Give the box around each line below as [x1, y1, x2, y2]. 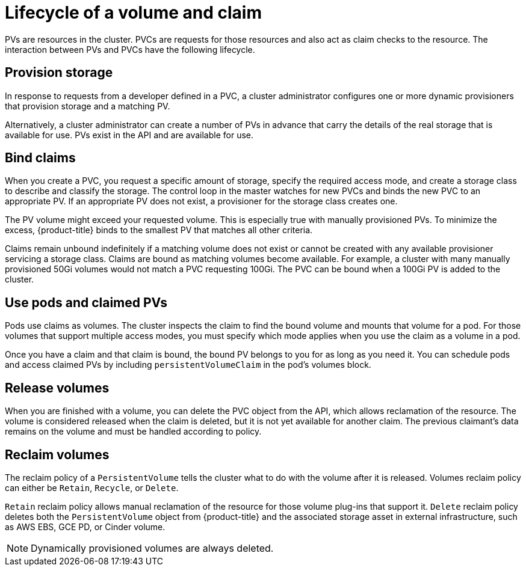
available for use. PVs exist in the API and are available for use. [5, 129, 254, 140]
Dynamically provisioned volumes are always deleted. [31, 542, 274, 554]
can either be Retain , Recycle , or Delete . [5, 482, 179, 493]
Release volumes [5, 380, 110, 395]
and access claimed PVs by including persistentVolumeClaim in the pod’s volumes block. [5, 359, 371, 370]
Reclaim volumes [5, 447, 110, 462]
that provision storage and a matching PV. [5, 100, 170, 111]
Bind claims [5, 150, 76, 166]
